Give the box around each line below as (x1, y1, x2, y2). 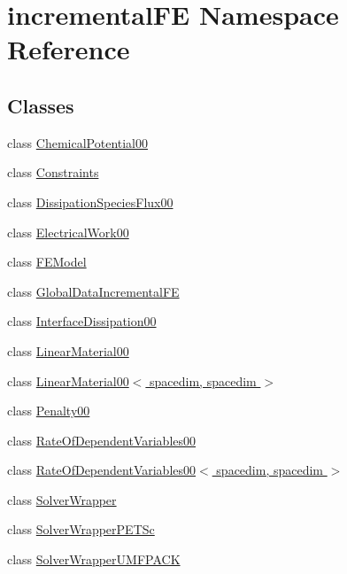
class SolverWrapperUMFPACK (7, 550, 181, 569)
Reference (7, 31, 130, 67)
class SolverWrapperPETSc (7, 520, 155, 539)
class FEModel (7, 252, 87, 271)
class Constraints (7, 163, 99, 182)
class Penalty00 (7, 401, 90, 420)
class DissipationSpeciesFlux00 (7, 192, 173, 211)
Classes (7, 91, 74, 119)
